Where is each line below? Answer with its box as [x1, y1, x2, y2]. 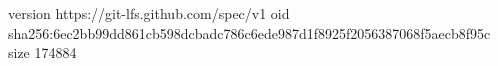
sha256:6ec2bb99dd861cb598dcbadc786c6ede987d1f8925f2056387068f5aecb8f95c [8, 22, 491, 43]
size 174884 [8, 42, 77, 63]
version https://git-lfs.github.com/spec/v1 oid [8, 3, 290, 23]
